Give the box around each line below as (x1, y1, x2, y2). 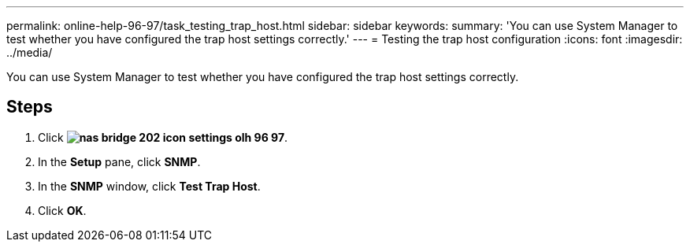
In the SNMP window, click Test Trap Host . (38, 179, 261, 193)
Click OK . (38, 203, 87, 217)
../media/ (6, 46, 53, 59)
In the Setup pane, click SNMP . (38, 154, 201, 168)
